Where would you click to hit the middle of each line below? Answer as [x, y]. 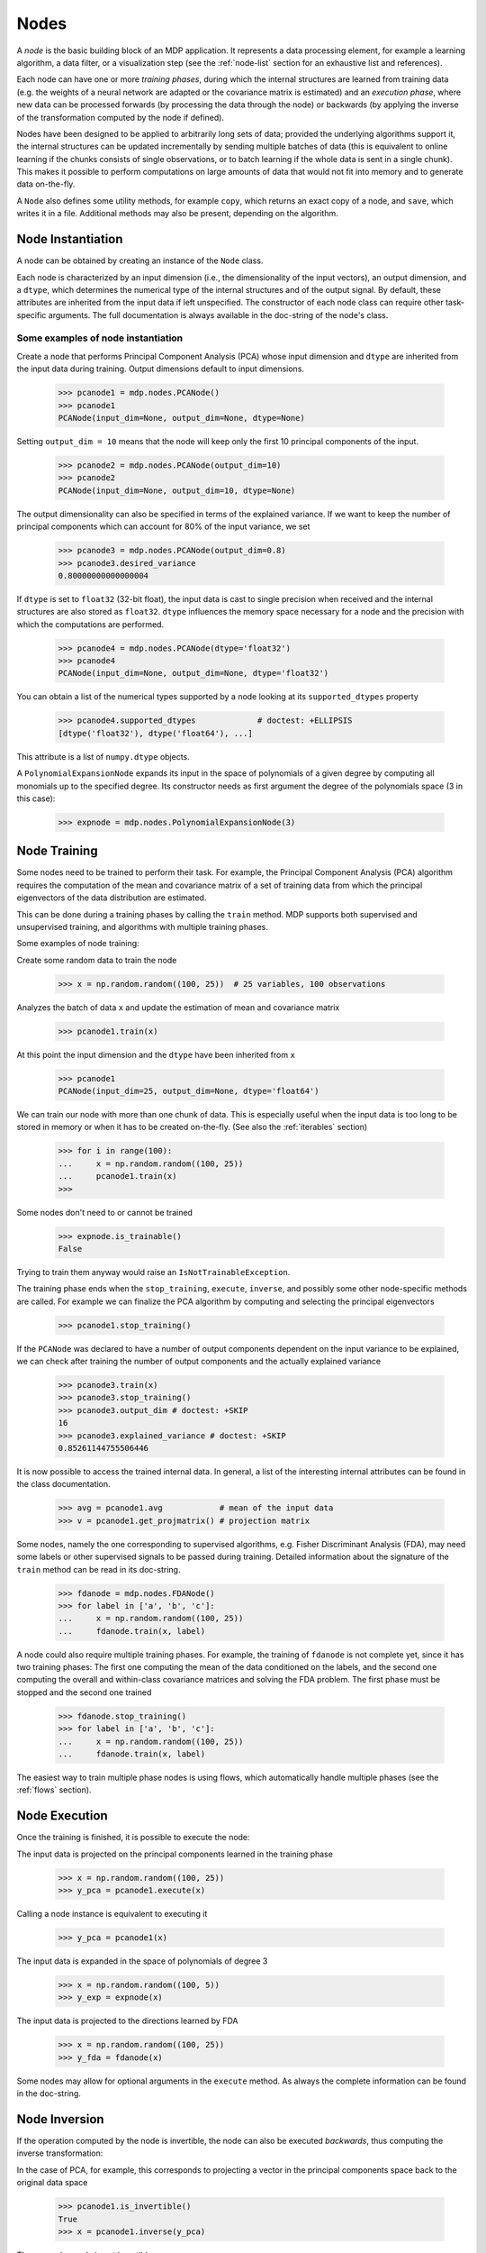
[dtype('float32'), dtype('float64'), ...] [156, 733]
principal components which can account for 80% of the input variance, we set [163, 526]
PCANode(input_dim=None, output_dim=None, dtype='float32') [193, 673]
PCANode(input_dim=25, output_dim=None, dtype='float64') [189, 1091]
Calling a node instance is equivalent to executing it [112, 1914]
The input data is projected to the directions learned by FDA [127, 2021]
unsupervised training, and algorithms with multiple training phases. [143, 926]
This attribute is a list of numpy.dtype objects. [103, 756]
